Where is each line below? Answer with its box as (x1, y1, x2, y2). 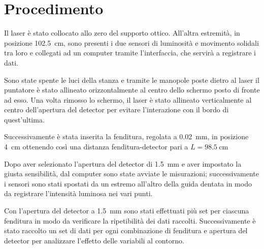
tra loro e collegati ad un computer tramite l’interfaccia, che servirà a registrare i (4, 47, 256, 58)
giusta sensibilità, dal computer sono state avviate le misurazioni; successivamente (4, 168, 259, 179)
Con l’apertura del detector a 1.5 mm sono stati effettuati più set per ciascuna (4, 205, 249, 216)
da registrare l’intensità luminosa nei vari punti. (4, 188, 153, 199)
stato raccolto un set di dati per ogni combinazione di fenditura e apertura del (4, 225, 248, 236)
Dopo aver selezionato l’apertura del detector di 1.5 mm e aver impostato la (4, 158, 242, 169)
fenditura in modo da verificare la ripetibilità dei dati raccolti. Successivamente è (4, 215, 256, 226)
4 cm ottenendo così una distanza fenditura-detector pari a (4, 141, 188, 152)
